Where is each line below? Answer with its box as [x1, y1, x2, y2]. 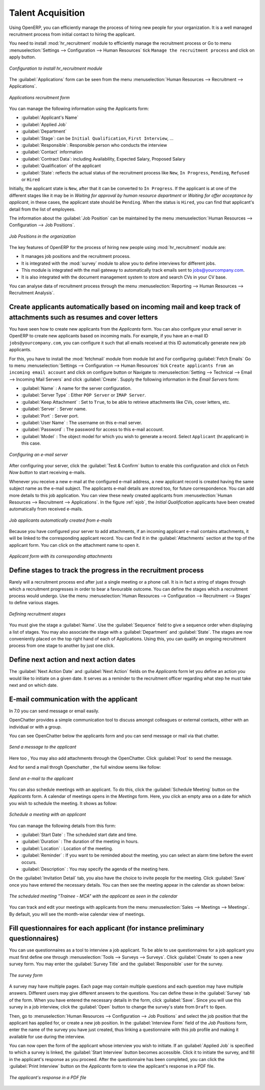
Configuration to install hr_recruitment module [9, 65, 103, 71]
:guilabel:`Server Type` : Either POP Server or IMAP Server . [21, 392, 146, 398]
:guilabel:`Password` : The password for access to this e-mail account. [21, 426, 164, 432]
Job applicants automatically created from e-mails [9, 517, 112, 523]
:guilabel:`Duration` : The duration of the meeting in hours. [21, 838, 139, 844]
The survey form [9, 972, 43, 978]
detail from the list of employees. [9, 206, 76, 212]
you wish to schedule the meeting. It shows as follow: [9, 800, 117, 806]
